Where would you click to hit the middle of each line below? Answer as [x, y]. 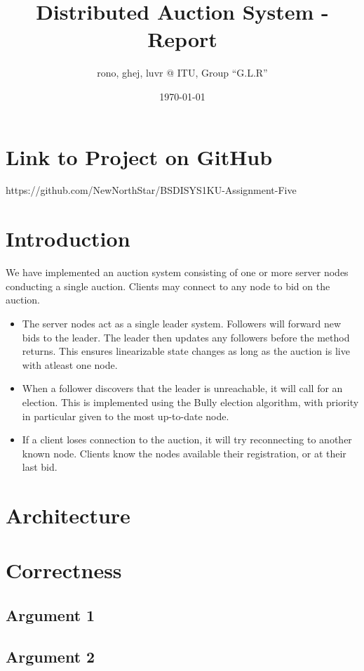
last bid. [40, 467]
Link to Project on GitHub [139, 156]
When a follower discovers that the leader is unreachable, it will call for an [182, 388]
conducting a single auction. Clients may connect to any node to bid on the [168, 286]
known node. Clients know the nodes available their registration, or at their [184, 453]
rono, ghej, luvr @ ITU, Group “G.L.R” [182, 73]
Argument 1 [50, 615]
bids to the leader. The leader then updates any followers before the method [186, 337]
